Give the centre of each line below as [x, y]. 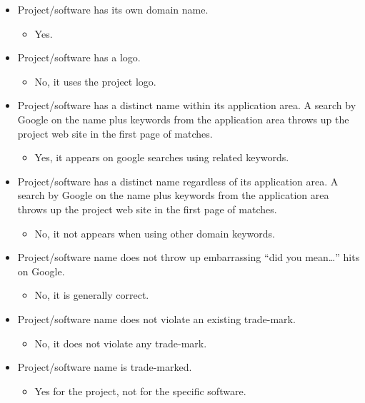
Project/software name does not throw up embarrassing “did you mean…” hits [189, 257]
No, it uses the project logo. [95, 81]
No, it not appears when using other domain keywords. [155, 233]
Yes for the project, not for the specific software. [140, 391]
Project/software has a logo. [79, 57]
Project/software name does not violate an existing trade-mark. [156, 318]
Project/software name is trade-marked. [105, 367]
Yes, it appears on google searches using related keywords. [162, 157]
